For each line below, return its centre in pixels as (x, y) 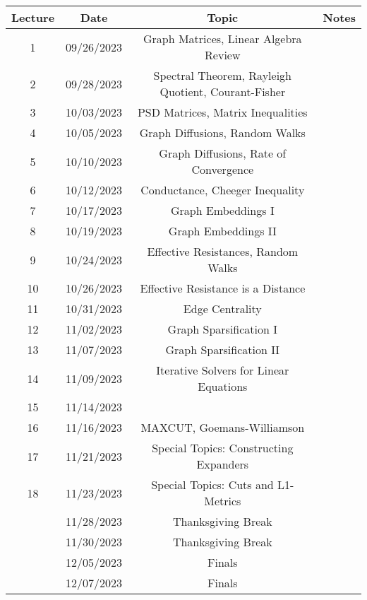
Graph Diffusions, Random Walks (222, 133)
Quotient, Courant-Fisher (223, 92)
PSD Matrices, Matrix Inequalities (222, 112)
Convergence (223, 169)
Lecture (33, 17)
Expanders (223, 464)
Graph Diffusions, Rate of (223, 153)
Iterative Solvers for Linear (223, 370)
